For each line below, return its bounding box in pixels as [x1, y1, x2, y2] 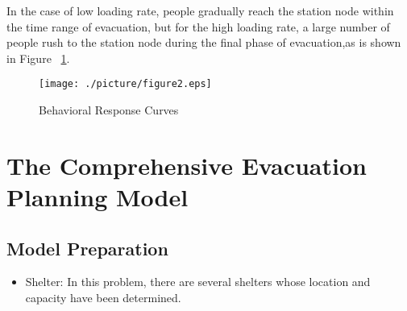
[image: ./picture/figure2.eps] [39, 78, 212, 90]
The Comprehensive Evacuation [6, 148, 367, 181]
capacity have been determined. [25, 288, 181, 305]
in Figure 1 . [6, 49, 70, 66]
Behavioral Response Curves [39, 102, 179, 118]
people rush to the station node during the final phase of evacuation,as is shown [6, 34, 401, 51]
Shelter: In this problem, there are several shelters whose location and [25, 273, 371, 290]
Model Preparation [6, 235, 168, 260]
